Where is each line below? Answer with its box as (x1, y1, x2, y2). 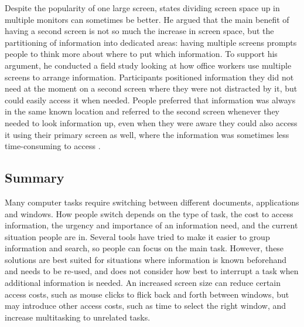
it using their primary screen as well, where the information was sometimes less (5, 128, 289, 140)
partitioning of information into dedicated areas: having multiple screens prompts (5, 36, 297, 48)
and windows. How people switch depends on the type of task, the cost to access (5, 207, 293, 220)
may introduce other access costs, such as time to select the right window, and (5, 299, 286, 312)
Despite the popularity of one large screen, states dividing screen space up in (5, 2, 280, 14)
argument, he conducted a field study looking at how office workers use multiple (5, 59, 292, 71)
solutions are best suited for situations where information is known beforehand (5, 253, 287, 265)
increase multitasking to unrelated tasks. (5, 311, 151, 323)
